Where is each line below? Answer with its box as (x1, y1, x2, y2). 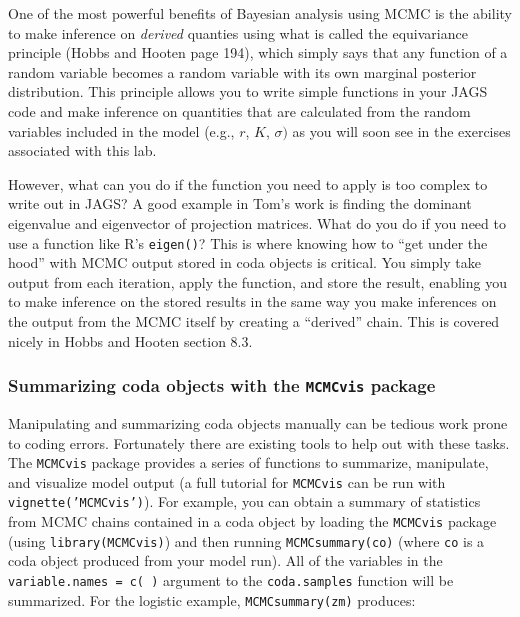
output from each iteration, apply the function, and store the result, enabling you (8, 271, 507, 292)
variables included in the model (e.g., (8, 120, 235, 141)
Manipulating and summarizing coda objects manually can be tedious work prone (8, 412, 508, 433)
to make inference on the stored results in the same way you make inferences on (8, 291, 497, 312)
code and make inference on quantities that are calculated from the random (8, 100, 471, 121)
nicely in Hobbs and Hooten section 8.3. (8, 330, 253, 351)
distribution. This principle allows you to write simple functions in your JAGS (8, 81, 488, 102)
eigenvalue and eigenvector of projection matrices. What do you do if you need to (8, 212, 506, 233)
